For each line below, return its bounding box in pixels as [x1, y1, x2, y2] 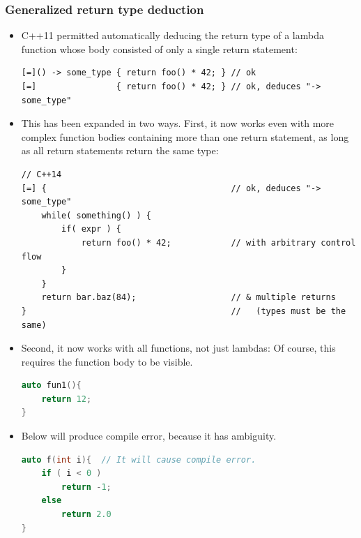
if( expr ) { [61, 224, 121, 234]
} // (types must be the [21, 306, 346, 316]
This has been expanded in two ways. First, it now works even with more [21, 116, 335, 130]
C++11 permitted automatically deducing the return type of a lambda [21, 28, 324, 43]
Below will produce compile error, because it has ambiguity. [21, 428, 277, 443]
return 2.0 [61, 509, 112, 520]
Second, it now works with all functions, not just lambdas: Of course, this [21, 341, 336, 355]
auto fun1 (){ [21, 380, 82, 391]
